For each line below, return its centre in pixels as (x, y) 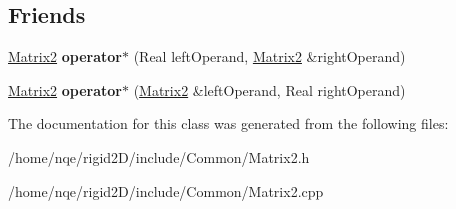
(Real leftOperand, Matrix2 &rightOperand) (269, 56)
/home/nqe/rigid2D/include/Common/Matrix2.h (159, 156)
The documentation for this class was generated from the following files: (228, 123)
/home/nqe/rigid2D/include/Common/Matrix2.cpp (166, 190)
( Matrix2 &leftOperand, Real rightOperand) (269, 89)
